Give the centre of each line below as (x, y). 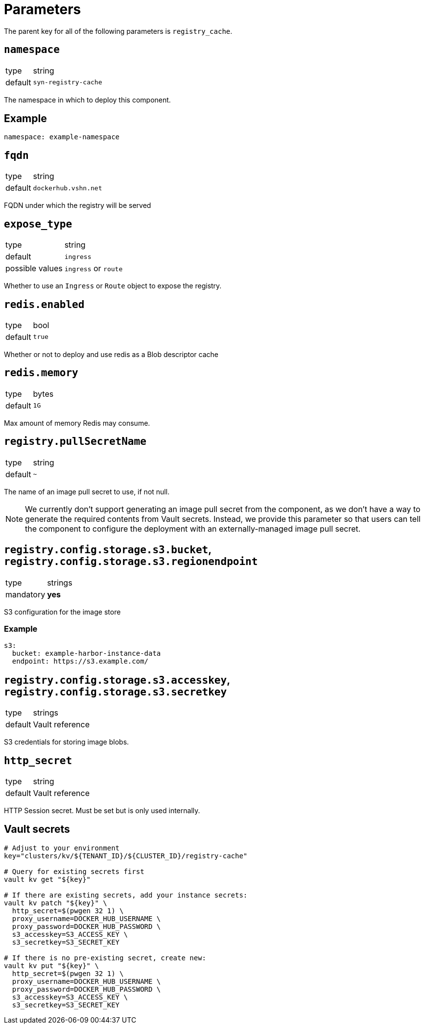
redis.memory (41, 373)
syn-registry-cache (68, 82)
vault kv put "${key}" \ (51, 965)
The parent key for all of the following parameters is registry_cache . (118, 31)
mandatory (25, 594)
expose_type (38, 224)
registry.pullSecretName (75, 442)
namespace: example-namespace (62, 137)
